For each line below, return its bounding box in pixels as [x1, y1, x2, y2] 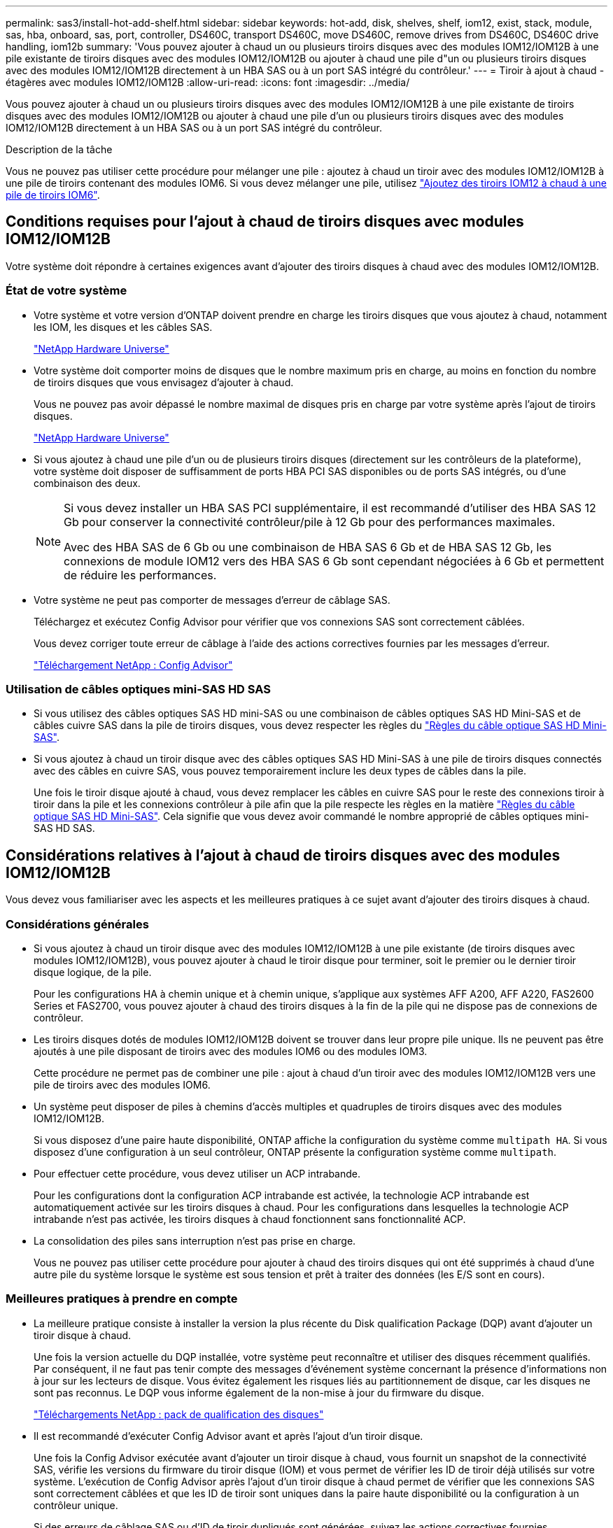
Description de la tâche [6, 143, 113, 155]
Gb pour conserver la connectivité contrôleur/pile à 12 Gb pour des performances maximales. [64, 514, 556, 529]
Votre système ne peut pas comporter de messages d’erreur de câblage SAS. [34, 593, 390, 606]
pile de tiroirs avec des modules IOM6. [34, 1078, 211, 1091]
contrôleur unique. [34, 1499, 118, 1511]
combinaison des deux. [34, 476, 141, 489]
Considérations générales [6, 917, 149, 931]
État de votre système [6, 283, 127, 298]
